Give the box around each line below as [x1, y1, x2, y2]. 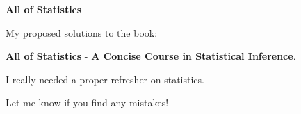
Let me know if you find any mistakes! [6, 95, 169, 110]
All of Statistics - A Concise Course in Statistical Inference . [6, 49, 296, 63]
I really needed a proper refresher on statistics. [6, 72, 204, 86]
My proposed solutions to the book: [6, 25, 158, 40]
